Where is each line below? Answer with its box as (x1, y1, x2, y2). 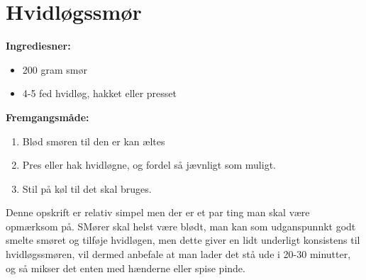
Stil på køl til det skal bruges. (22, 181, 152, 196)
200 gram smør (22, 62, 87, 77)
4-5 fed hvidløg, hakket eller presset (22, 86, 177, 101)
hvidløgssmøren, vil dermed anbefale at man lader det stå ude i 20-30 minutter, (6, 247, 351, 262)
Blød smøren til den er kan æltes (22, 133, 165, 148)
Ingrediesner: (6, 38, 71, 53)
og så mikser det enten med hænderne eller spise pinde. (6, 260, 245, 275)
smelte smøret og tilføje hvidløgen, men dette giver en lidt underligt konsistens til (6, 233, 360, 247)
